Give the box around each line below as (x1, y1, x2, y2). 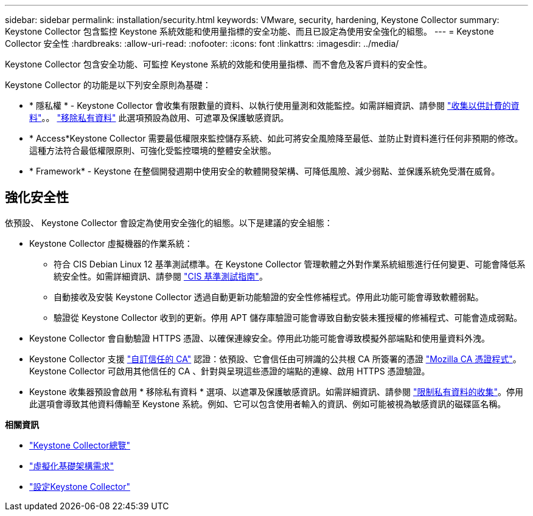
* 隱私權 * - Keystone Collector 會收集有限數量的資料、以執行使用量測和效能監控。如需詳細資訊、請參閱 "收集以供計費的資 (29, 100, 520, 111)
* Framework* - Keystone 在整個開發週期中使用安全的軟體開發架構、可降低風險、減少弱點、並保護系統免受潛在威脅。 (29, 166, 500, 176)
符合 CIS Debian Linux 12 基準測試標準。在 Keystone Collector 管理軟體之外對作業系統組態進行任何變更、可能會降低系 (54, 258, 526, 269)
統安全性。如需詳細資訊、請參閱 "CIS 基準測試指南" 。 (54, 270, 268, 281)
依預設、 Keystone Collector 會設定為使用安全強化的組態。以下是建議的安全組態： (5, 217, 333, 228)
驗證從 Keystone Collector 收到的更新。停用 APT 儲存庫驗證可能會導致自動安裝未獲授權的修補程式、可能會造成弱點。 (54, 312, 523, 323)
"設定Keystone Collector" (29, 481, 130, 492)
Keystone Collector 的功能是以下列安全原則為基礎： (5, 80, 211, 90)
